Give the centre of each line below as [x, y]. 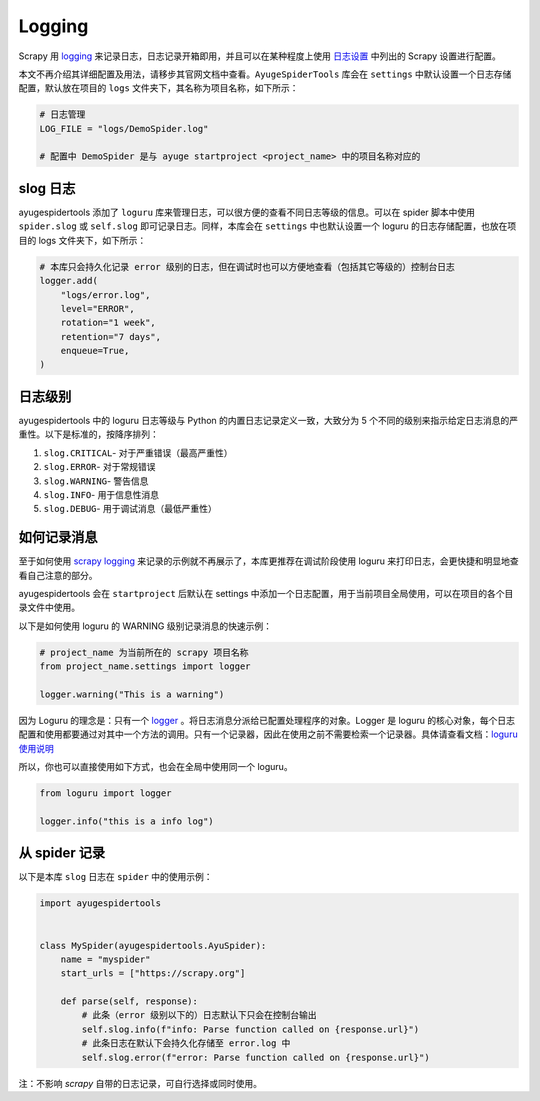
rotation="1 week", [108, 323]
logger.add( [69, 281]
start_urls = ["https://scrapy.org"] [153, 973]
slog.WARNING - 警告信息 [96, 481]
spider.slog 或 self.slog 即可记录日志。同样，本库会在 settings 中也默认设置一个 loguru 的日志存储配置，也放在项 [267, 226]
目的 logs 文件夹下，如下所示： [82, 240]
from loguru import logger [105, 793]
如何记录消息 [58, 537]
